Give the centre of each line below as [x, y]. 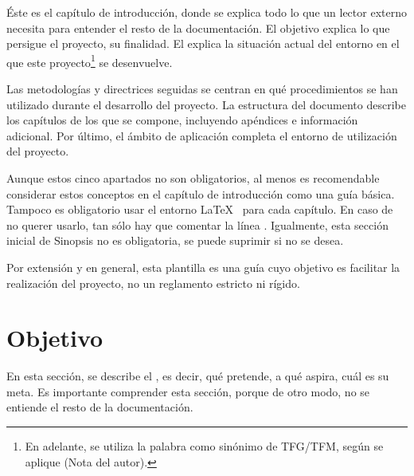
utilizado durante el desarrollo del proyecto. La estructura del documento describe [206, 104]
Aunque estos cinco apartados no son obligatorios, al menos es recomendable [193, 178]
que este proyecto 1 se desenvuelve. [90, 61]
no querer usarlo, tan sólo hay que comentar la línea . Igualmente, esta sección [197, 224]
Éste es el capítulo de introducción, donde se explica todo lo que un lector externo [207, 12]
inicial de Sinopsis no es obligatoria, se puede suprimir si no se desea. [175, 240]
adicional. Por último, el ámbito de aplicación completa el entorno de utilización [202, 135]
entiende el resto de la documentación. [100, 407]
